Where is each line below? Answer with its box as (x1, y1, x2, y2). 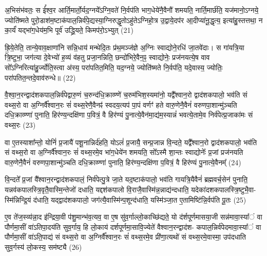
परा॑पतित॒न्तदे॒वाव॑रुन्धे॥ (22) (5, 72, 76, 83)
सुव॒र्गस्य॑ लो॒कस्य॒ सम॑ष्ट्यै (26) (5, 241, 82, 252)
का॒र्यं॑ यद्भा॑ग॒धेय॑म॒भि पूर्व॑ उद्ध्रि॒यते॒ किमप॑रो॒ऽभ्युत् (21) (5, 25, 133, 35)
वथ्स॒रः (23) (5, 119, 36, 130)
